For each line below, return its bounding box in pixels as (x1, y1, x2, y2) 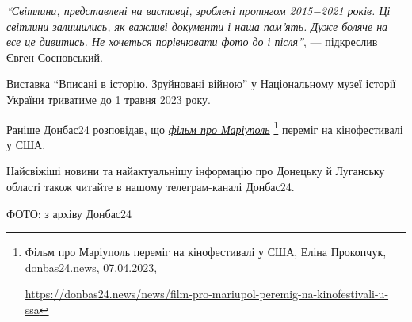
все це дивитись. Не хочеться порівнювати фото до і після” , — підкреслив (6, 33, 378, 50)
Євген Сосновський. (6, 48, 103, 65)
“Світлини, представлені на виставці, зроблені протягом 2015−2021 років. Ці (6, 2, 391, 18)
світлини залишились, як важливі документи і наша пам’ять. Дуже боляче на (6, 17, 388, 34)
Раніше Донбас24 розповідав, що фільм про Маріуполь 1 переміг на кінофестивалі (6, 118, 403, 137)
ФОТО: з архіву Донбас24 (6, 205, 132, 221)
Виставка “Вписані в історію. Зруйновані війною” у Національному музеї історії (6, 75, 396, 92)
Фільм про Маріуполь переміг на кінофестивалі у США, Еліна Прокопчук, (25, 243, 387, 260)
